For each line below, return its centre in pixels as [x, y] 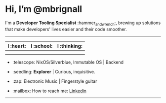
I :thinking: [70, 46]
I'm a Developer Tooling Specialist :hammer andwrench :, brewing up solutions [83, 23]
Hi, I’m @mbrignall [44, 9]
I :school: [42, 46]
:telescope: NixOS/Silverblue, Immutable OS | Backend [68, 62]
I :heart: [17, 46]
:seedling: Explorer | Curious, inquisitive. [54, 71]
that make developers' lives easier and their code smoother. [66, 29]
